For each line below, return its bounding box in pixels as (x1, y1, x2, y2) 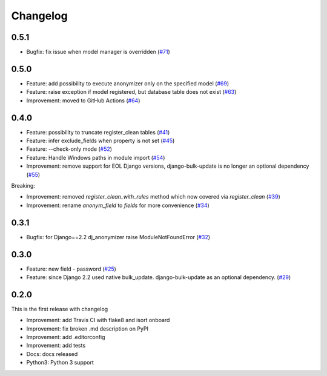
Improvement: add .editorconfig (26, 334, 105, 341)
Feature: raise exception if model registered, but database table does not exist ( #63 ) (26, 88, 237, 96)
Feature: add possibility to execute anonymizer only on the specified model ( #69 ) (26, 79, 230, 87)
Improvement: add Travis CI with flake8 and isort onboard (26, 317, 170, 324)
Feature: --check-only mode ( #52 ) (26, 145, 112, 153)
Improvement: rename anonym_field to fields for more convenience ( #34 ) (26, 202, 210, 209)
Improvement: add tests (26, 342, 86, 349)
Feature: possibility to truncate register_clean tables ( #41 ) (26, 128, 170, 136)
